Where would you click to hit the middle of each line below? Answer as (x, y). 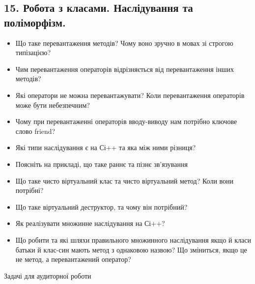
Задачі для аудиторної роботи (48, 275)
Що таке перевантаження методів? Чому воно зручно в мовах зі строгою (124, 43)
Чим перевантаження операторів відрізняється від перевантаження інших (125, 69)
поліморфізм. (35, 22)
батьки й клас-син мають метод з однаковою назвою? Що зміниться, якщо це (131, 249)
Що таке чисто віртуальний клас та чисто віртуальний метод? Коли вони (125, 180)
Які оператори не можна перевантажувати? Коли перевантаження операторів (130, 95)
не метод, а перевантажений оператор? (73, 259)
